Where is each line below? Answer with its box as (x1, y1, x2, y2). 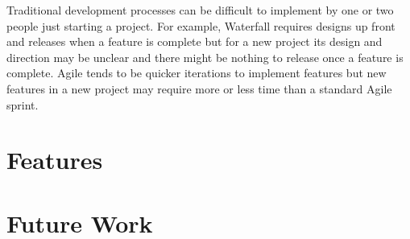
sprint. (6, 96, 39, 113)
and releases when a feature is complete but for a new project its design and (6, 33, 383, 50)
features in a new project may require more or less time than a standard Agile (6, 80, 392, 97)
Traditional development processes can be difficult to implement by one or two (6, 2, 394, 18)
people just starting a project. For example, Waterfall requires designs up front (6, 17, 396, 34)
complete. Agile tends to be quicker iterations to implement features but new (6, 64, 387, 81)
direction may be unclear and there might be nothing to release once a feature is (6, 48, 404, 65)
